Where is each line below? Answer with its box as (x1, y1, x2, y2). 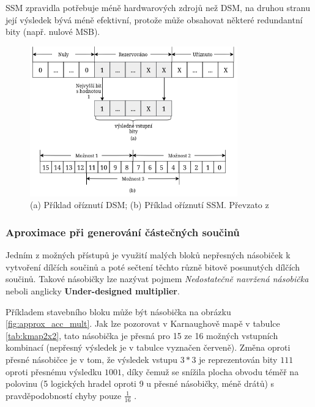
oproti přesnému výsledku (6, 365, 102, 378)
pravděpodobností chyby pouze (6, 389, 122, 401)
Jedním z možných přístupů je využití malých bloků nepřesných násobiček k (6, 248, 291, 261)
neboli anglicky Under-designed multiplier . (6, 285, 180, 297)
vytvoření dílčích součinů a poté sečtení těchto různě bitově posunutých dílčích (6, 260, 300, 273)
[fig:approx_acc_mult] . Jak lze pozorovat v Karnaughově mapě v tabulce (6, 317, 280, 330)
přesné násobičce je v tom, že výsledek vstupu (6, 353, 178, 365)
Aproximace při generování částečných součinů (6, 224, 240, 239)
